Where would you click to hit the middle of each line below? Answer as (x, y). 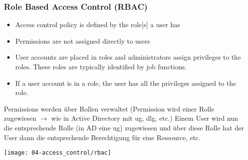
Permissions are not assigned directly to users (83, 40)
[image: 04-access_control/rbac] (58, 153)
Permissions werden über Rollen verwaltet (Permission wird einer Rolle (109, 108)
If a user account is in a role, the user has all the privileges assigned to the (126, 83)
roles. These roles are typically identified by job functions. (101, 66)
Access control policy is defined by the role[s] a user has (98, 24)
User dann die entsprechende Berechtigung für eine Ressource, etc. (102, 137)
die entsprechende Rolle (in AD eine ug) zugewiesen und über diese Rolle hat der (124, 127)
